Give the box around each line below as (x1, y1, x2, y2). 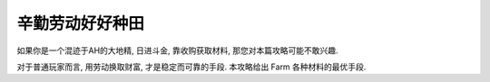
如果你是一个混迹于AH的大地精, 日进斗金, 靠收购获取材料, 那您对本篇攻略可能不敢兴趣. (16, 45, 339, 56)
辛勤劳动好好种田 (16, 14, 145, 33)
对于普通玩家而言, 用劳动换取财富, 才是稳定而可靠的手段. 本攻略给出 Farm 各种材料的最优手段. (16, 61, 367, 72)
